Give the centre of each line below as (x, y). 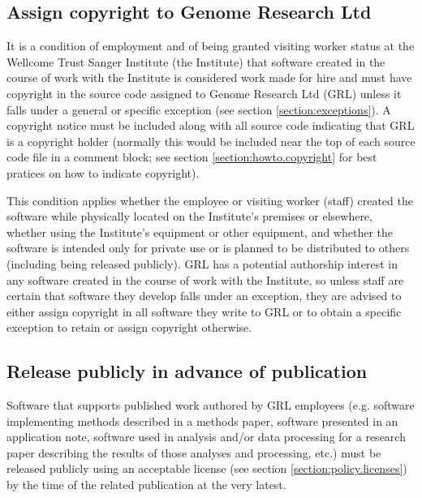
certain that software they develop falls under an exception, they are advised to (204, 296)
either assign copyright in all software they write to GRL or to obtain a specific (204, 311)
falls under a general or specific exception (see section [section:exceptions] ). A (199, 109)
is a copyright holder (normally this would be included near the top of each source (211, 141)
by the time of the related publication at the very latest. (146, 485)
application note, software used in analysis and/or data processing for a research (206, 437)
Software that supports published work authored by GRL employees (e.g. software (211, 405)
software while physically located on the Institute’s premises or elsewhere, (189, 216)
